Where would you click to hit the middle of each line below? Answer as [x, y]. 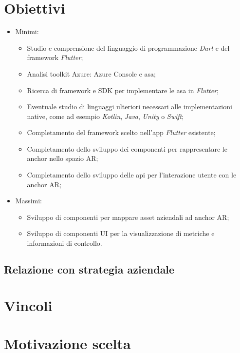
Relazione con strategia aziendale [89, 269]
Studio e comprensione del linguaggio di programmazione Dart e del [128, 48]
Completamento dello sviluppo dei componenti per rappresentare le [127, 148]
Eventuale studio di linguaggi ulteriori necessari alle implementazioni [129, 107]
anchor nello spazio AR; [63, 158]
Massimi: [29, 201]
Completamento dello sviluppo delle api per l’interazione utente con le [132, 175]
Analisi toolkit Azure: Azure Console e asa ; [91, 73]
